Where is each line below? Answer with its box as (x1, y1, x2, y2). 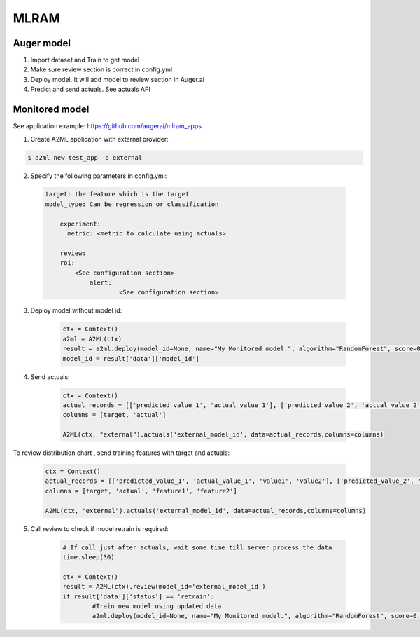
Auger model (13, 37, 71, 49)
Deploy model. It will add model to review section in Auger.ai (30, 75, 204, 83)
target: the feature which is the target (45, 190, 190, 198)
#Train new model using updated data (92, 602, 222, 610)
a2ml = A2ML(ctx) (62, 335, 122, 343)
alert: (89, 279, 112, 287)
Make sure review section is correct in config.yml (30, 65, 173, 74)
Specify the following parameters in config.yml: (30, 172, 167, 180)
